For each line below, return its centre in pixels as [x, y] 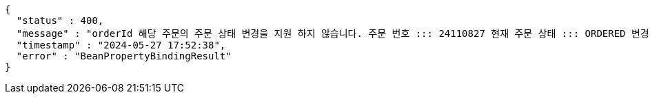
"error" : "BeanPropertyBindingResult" [124, 56]
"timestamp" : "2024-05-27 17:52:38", [121, 45]
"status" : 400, [60, 20]
